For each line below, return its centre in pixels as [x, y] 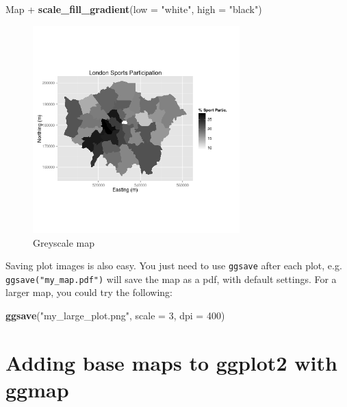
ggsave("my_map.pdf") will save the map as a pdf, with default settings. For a [171, 279]
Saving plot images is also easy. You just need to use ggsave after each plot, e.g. [174, 266]
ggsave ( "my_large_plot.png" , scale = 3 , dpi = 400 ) [115, 316]
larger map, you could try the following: [89, 292]
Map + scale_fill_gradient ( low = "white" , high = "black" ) [134, 9]
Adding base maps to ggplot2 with [171, 362]
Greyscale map [64, 242]
